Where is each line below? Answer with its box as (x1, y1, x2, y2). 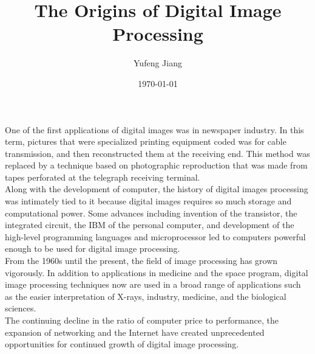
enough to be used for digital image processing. (5, 242, 180, 255)
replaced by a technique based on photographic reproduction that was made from (5, 159, 308, 172)
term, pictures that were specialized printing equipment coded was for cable (5, 135, 286, 148)
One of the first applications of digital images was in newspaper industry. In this (5, 123, 304, 136)
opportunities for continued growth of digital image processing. (5, 338, 239, 350)
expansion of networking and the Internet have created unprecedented (5, 325, 265, 338)
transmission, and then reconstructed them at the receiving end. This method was (5, 147, 310, 159)
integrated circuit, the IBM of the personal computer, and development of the (5, 218, 294, 231)
